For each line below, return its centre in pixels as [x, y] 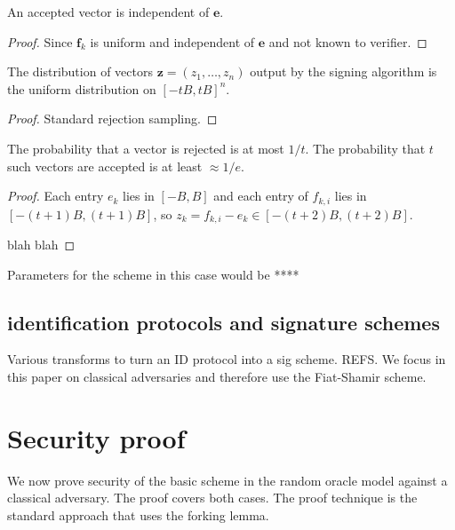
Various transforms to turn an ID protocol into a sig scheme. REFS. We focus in [227, 359]
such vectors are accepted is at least [105, 166]
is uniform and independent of [172, 41]
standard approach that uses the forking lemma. [138, 514]
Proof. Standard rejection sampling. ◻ [112, 119]
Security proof [96, 437]
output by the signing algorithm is [343, 71]
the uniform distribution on [82, 88]
